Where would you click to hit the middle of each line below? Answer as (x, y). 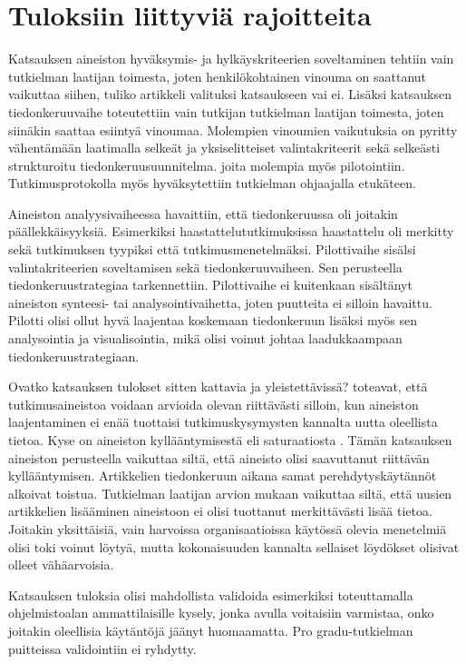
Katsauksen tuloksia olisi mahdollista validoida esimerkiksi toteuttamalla (211, 595)
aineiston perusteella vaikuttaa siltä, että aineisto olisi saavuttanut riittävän (219, 457)
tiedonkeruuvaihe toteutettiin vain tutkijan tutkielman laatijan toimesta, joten (226, 111)
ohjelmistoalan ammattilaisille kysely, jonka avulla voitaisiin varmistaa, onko (221, 613)
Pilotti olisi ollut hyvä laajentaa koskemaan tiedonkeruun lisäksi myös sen (213, 320)
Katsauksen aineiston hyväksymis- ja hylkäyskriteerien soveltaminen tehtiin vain (231, 59)
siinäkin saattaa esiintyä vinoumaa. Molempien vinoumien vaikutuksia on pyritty (233, 129)
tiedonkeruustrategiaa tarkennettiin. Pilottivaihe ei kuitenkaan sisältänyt (210, 285)
